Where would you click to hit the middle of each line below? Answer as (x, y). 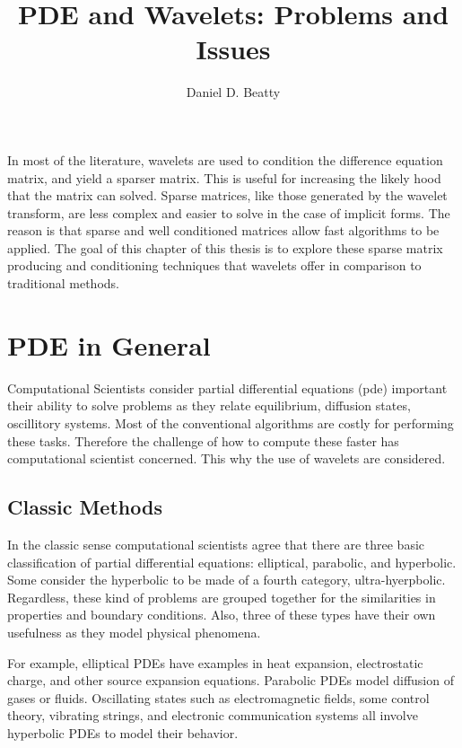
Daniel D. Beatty (233, 92)
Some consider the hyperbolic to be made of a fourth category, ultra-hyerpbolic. (227, 580)
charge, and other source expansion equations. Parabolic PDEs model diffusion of (231, 680)
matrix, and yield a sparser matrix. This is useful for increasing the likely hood (224, 177)
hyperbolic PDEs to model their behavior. (123, 732)
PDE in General (109, 344)
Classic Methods (85, 507)
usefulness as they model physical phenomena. (134, 632)
